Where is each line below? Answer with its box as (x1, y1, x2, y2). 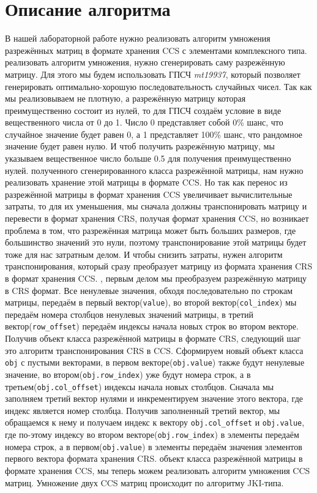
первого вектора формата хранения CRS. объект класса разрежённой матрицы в (5, 452, 303, 465)
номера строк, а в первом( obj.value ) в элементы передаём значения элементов (5, 440, 302, 453)
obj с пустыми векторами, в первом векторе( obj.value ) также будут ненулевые (5, 356, 305, 369)
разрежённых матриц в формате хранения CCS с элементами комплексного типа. (5, 43, 307, 56)
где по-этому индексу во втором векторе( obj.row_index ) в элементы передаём (5, 428, 299, 441)
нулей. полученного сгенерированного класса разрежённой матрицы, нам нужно (5, 164, 304, 176)
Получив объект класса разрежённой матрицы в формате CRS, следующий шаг (5, 332, 301, 345)
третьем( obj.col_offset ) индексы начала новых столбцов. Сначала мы (5, 380, 274, 393)
